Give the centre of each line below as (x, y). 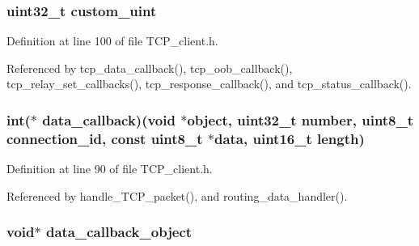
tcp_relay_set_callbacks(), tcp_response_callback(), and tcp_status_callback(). (209, 84)
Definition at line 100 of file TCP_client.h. (112, 41)
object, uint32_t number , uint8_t (300, 119)
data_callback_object (119, 232)
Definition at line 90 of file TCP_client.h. (110, 169)
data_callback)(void (109, 119)
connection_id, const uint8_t (105, 138)
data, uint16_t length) (289, 138)
